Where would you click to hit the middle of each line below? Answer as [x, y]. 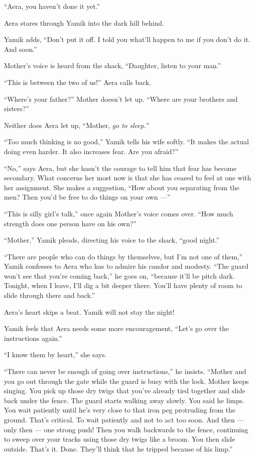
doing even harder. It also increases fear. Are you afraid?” [91, 151]
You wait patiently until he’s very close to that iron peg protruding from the [120, 410]
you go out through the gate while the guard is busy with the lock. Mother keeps [127, 381]
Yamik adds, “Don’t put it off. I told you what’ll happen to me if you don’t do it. [127, 39]
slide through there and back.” [50, 295]
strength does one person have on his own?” [70, 223]
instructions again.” [33, 338]
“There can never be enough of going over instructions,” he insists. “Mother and [125, 371]
